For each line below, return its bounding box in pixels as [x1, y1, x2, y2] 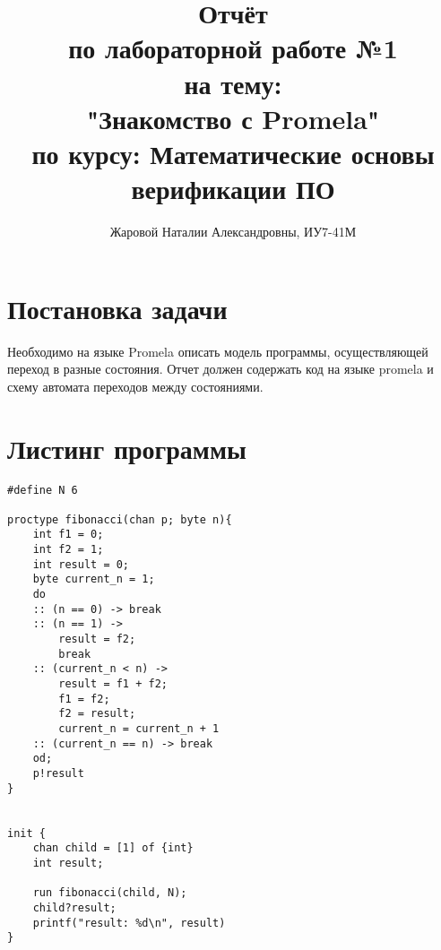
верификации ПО [131, 170, 335, 207]
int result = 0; [32, 557, 130, 571]
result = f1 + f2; [58, 678, 168, 691]
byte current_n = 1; [32, 573, 155, 586]
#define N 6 [7, 483, 78, 497]
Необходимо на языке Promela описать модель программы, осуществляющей [7, 341, 428, 360]
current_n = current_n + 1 [58, 722, 220, 735]
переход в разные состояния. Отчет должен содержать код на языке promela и [7, 359, 434, 378]
